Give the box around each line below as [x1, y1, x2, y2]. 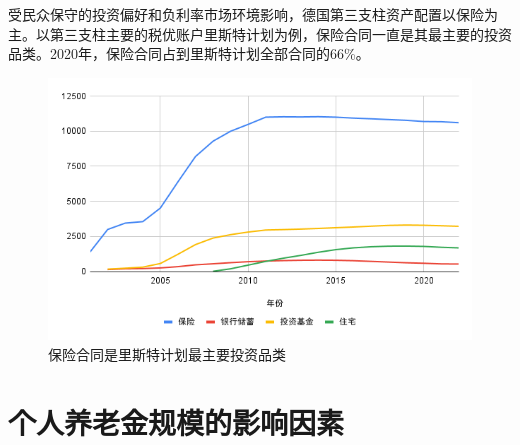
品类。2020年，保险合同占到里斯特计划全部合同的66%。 [8, 43, 370, 64]
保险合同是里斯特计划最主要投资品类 [48, 343, 286, 364]
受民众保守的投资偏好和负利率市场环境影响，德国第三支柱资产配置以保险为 [8, 4, 498, 24]
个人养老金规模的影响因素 [8, 402, 345, 443]
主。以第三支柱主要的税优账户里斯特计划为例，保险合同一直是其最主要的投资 [8, 23, 512, 44]
